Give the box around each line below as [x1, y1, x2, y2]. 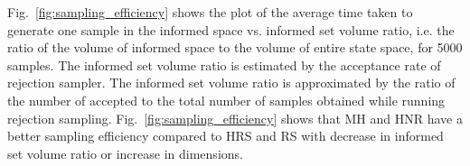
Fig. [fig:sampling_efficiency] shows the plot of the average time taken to [7, 3, 413, 21]
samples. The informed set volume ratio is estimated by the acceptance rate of [7, 55, 441, 74]
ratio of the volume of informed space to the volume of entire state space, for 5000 [7, 38, 463, 57]
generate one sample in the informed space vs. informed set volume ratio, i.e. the [7, 20, 455, 39]
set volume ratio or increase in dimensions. [7, 143, 243, 162]
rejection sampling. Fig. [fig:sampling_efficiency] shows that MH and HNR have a [7, 108, 463, 127]
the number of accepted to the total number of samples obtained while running [7, 90, 446, 109]
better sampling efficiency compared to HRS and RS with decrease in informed [7, 126, 444, 145]
